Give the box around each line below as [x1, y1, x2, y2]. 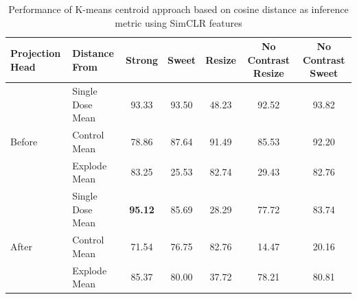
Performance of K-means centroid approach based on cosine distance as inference [8, 2, 349, 16]
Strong [126, 52, 158, 67]
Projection [10, 45, 61, 60]
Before [10, 134, 38, 149]
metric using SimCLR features [115, 15, 242, 29]
